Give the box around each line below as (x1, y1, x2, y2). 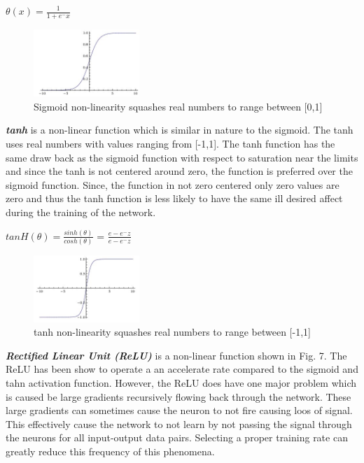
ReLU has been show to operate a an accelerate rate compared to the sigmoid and (6, 362, 358, 376)
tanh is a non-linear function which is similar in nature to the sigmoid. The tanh (6, 122, 353, 137)
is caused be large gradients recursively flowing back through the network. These (6, 389, 351, 404)
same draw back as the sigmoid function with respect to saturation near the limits (6, 150, 358, 164)
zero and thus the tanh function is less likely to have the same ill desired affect (6, 191, 343, 206)
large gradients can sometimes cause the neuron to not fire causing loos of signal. (6, 403, 353, 418)
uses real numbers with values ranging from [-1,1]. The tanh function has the (6, 136, 335, 150)
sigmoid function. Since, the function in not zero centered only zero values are (6, 177, 339, 192)
